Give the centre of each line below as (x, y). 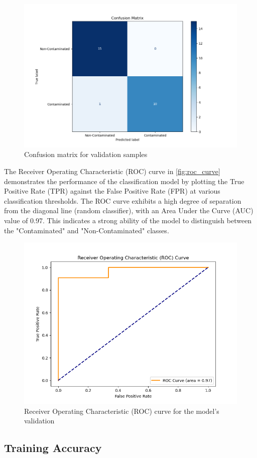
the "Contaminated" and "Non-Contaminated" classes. (87, 230)
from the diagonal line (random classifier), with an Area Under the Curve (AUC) (129, 210)
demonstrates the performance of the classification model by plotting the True (124, 181)
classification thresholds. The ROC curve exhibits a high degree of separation (123, 200)
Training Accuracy (53, 448)
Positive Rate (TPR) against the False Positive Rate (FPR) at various (112, 191)
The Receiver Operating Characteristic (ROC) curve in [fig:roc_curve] (112, 171)
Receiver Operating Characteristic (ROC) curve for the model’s (122, 411)
